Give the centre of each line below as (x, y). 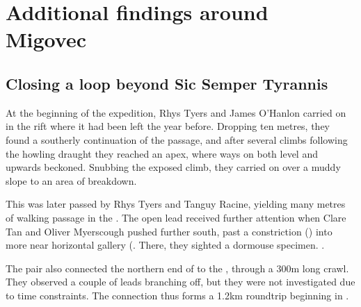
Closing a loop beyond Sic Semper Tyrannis (167, 83)
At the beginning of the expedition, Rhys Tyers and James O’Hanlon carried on (176, 112)
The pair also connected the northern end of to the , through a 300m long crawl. (177, 268)
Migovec (46, 39)
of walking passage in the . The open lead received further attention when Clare (176, 217)
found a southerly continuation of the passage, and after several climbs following (177, 139)
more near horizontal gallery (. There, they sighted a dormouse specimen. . (165, 245)
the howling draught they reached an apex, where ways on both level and (162, 153)
